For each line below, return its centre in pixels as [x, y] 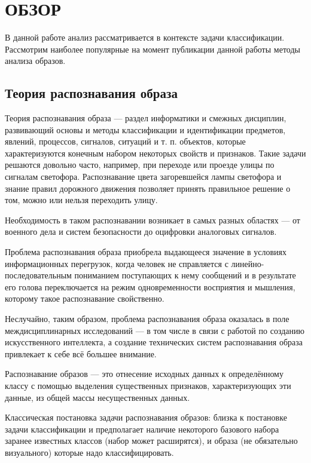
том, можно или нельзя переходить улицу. [81, 200]
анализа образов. [35, 61]
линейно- [248, 263]
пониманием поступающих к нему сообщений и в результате [185, 275]
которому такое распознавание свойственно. [85, 298]
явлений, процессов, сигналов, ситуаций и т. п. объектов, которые [125, 141]
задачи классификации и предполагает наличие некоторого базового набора [142, 429]
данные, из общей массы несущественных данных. [97, 397]
